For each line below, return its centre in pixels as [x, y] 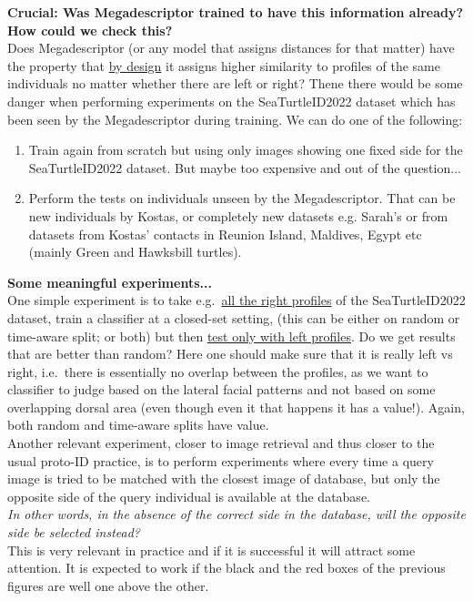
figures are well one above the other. [108, 585]
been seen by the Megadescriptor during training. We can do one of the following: [235, 119]
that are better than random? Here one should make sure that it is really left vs [230, 354]
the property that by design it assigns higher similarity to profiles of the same [224, 65]
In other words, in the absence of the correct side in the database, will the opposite [236, 514]
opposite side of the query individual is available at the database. [189, 496]
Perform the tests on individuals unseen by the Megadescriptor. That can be [242, 198]
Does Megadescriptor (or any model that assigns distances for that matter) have [231, 48]
